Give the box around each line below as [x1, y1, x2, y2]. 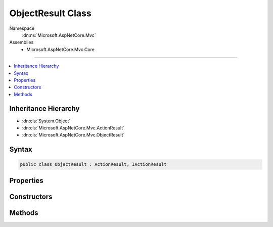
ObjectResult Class [9, 8, 92, 19]
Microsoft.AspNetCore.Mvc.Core [26, 46, 95, 53]
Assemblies [9, 39, 34, 46]
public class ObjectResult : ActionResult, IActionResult [20, 162, 167, 167]
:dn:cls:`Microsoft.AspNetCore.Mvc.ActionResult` [22, 124, 125, 131]
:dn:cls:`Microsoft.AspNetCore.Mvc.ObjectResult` [22, 132, 125, 138]
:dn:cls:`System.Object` [22, 118, 71, 124]
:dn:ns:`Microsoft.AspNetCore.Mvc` [22, 32, 96, 38]
